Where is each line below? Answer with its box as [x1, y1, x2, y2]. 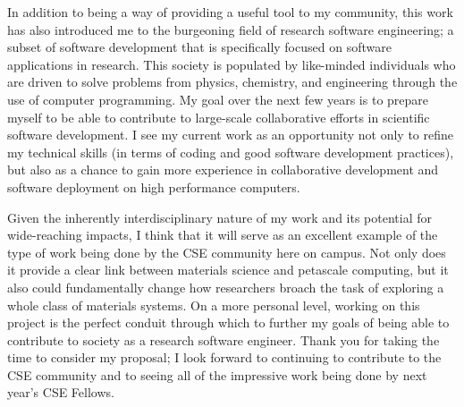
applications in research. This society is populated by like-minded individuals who [7, 55, 456, 73]
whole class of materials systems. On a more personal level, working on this [7, 295, 420, 314]
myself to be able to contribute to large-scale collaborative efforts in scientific [7, 107, 430, 126]
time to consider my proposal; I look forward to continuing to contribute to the [7, 348, 442, 367]
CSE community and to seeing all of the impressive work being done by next [7, 365, 427, 384]
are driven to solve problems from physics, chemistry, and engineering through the [7, 72, 458, 91]
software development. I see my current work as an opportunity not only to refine [7, 125, 453, 144]
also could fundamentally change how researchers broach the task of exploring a [7, 277, 444, 296]
